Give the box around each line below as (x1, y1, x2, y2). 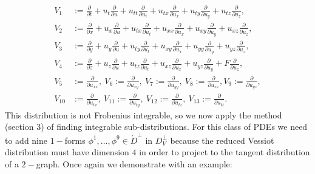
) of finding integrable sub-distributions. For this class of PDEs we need (41, 120, 308, 133)
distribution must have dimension (5, 146, 129, 158)
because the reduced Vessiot (170, 134, 274, 146)
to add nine (5, 134, 48, 146)
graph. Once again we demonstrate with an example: (36, 157, 232, 170)
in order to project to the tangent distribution (139, 146, 310, 158)
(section (5, 120, 34, 133)
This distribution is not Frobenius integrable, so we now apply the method (5, 108, 282, 121)
